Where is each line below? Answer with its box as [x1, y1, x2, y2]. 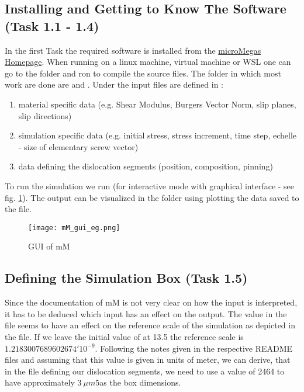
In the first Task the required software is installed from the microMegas [5, 44, 261, 56]
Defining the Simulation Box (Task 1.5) [5, 269, 248, 287]
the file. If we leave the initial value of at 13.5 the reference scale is [5, 330, 244, 342]
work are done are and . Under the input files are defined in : [5, 78, 224, 91]
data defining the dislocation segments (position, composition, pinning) [18, 160, 274, 172]
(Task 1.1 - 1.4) [5, 16, 99, 34]
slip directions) [18, 109, 72, 122]
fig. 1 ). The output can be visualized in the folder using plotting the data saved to [5, 191, 299, 203]
